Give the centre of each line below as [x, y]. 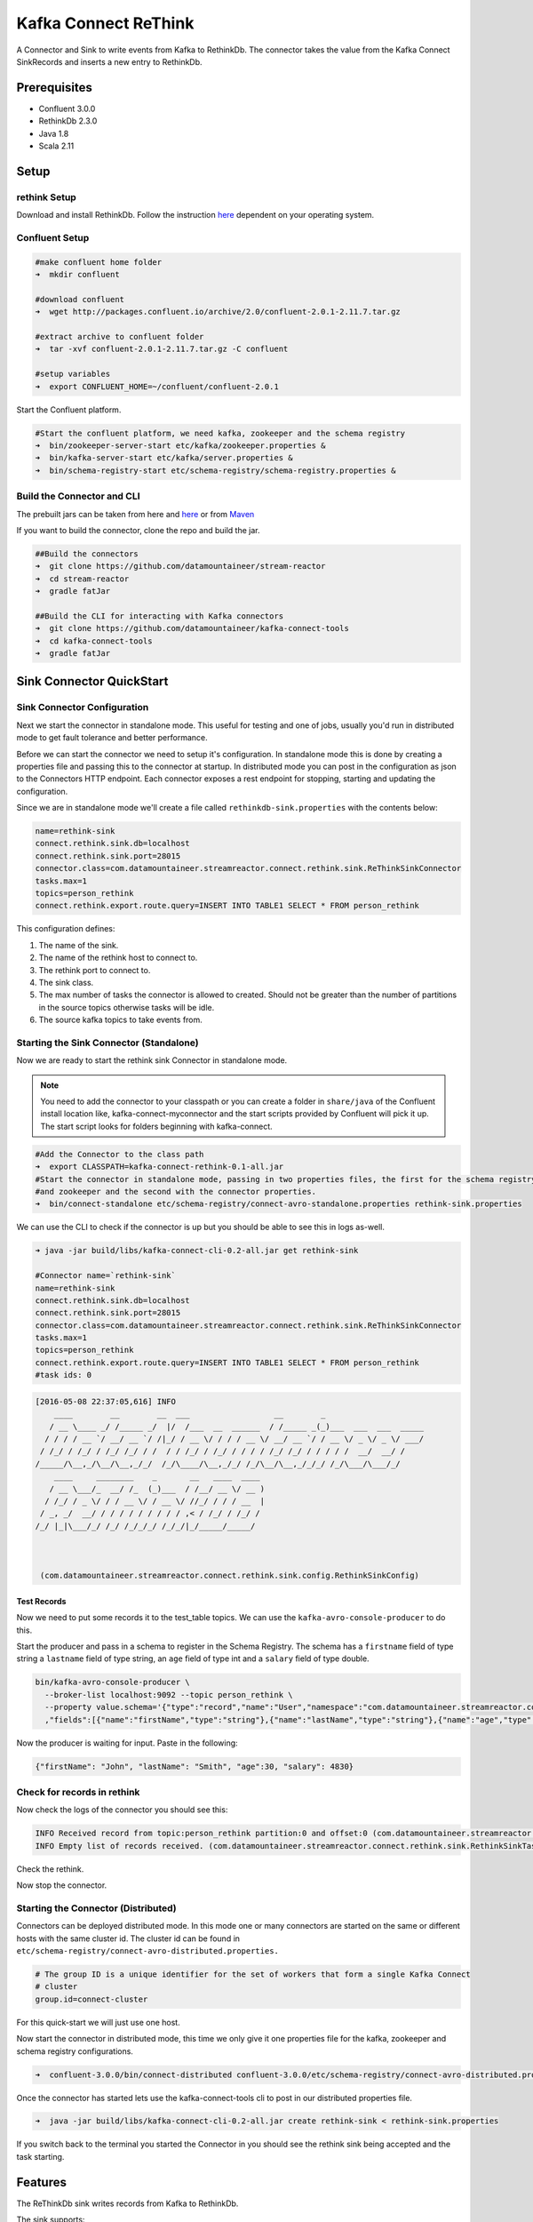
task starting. [40, 2156]
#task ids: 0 [64, 1375]
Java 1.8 [54, 133]
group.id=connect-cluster [91, 1999]
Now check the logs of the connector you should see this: [122, 1810]
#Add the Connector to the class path [119, 1154]
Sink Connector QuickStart [92, 681]
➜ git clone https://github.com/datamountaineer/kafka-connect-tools [192, 628]
